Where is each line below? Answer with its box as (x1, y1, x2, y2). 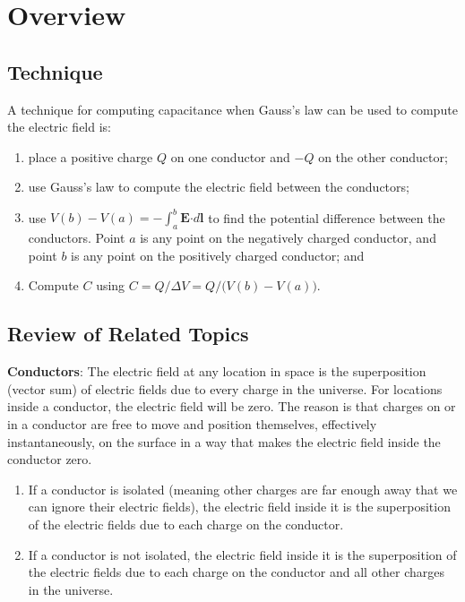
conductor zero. (7, 450, 92, 469)
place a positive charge (28, 147, 153, 166)
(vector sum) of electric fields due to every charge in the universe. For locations (7, 379, 443, 398)
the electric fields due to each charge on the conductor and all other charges (28, 563, 445, 581)
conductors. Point (28, 228, 125, 247)
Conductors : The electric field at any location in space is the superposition (7, 362, 426, 381)
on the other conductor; (318, 147, 448, 166)
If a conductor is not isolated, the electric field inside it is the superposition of (28, 545, 457, 563)
